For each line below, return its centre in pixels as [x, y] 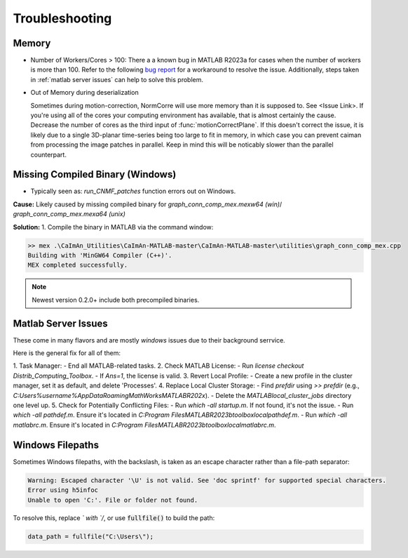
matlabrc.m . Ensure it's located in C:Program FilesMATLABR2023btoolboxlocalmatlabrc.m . [144, 425]
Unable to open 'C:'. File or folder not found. [113, 500]
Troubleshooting [62, 18]
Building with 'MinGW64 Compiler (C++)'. [100, 255]
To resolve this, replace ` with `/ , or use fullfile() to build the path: [114, 518]
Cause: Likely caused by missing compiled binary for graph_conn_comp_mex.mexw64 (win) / [148, 204]
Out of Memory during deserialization [85, 93]
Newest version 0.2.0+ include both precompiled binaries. [116, 300]
